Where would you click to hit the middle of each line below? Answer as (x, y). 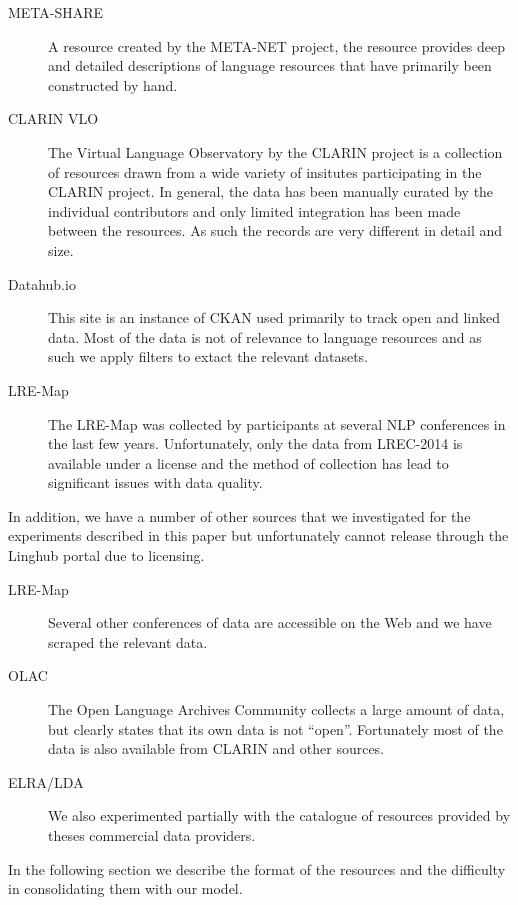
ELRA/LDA (46, 781)
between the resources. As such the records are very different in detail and (275, 230)
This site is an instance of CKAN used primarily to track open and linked (274, 317)
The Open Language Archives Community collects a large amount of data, (276, 709)
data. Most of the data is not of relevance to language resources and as (265, 336)
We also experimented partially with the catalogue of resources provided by (279, 815)
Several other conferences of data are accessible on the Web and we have (270, 622)
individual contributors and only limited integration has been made (254, 210)
